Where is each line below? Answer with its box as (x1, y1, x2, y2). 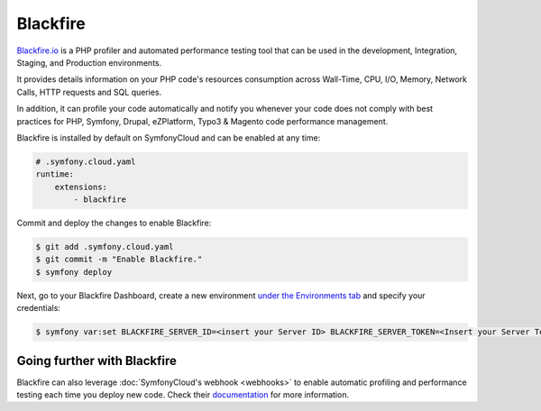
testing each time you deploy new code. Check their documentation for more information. (16, 389, 350, 400)
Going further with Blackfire (16, 352, 178, 369)
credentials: (16, 303, 60, 314)
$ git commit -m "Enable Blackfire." (35, 254, 203, 265)
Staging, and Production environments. (16, 57, 162, 68)
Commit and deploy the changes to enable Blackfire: (16, 217, 212, 229)
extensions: (54, 181, 108, 192)
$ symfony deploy (35, 267, 113, 277)
